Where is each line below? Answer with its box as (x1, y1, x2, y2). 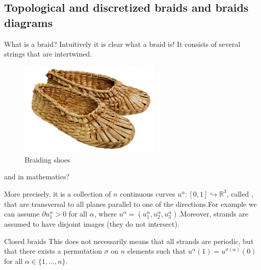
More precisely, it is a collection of (4, 188, 111, 199)
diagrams (4, 14, 53, 30)
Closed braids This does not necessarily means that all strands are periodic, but (4, 235, 254, 246)
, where (94, 208, 117, 219)
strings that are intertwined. (4, 48, 92, 59)
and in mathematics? (4, 171, 70, 182)
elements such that (127, 246, 186, 256)
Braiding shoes (24, 154, 70, 165)
